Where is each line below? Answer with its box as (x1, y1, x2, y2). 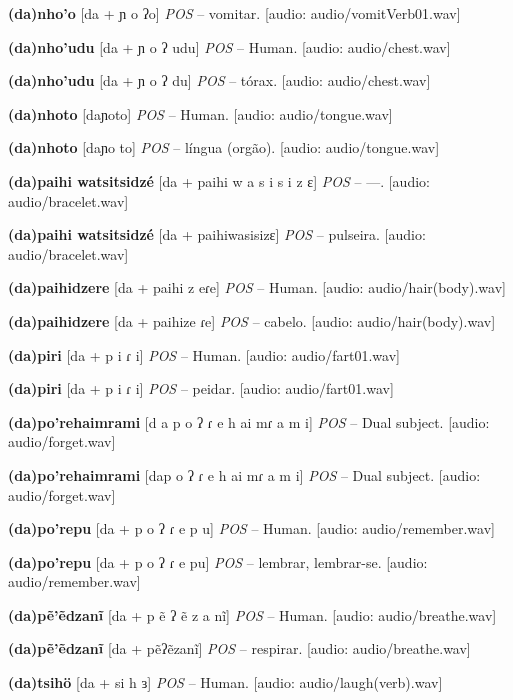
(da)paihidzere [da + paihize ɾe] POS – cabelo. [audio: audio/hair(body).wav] (8, 310, 496, 331)
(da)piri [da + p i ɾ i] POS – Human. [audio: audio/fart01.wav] (8, 344, 400, 365)
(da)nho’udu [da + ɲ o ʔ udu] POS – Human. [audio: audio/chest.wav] (8, 36, 451, 57)
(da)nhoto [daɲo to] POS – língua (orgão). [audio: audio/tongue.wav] (8, 137, 440, 158)
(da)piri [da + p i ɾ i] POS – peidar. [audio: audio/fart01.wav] (8, 378, 394, 399)
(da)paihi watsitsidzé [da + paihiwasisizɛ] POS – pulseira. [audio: (8, 224, 426, 245)
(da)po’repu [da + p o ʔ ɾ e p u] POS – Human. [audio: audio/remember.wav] (8, 518, 495, 539)
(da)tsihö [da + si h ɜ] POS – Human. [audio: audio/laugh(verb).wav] (8, 672, 443, 693)
